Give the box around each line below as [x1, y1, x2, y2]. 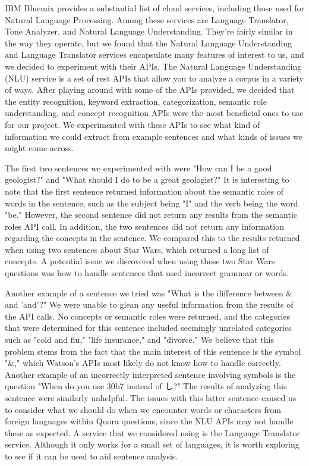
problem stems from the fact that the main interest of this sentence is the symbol [5, 345, 301, 357]
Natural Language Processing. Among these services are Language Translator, [5, 13, 289, 26]
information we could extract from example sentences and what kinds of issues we [5, 130, 303, 142]
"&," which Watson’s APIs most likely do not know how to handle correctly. [5, 356, 281, 369]
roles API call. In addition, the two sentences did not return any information [5, 220, 284, 232]
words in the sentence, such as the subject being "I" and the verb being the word [5, 196, 298, 209]
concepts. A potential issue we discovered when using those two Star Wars [5, 255, 275, 267]
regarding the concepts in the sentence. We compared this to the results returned [5, 232, 300, 244]
